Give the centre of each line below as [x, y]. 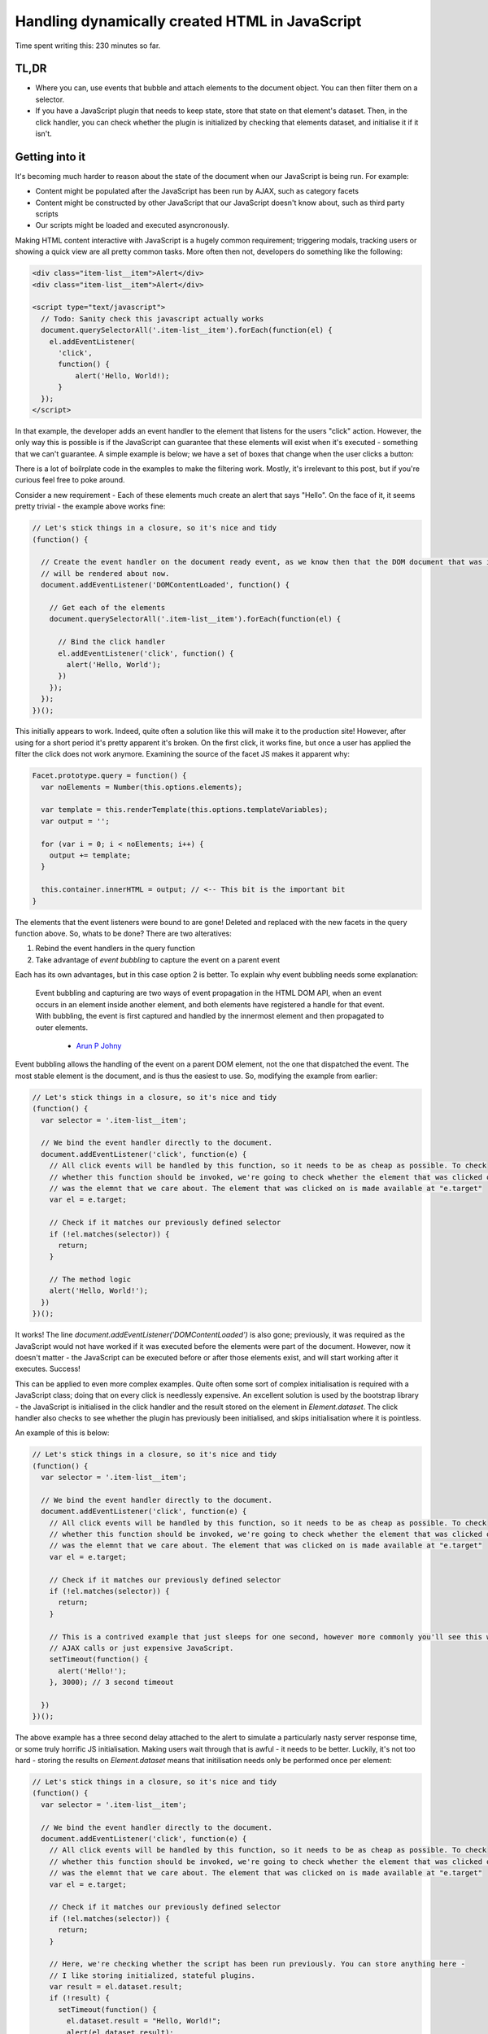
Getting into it [50, 157]
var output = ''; [75, 821]
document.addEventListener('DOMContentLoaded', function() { [166, 585]
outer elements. [62, 1027]
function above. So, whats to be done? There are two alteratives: [123, 933]
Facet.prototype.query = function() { [109, 776]
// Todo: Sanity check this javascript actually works [152, 319]
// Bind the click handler [112, 642]
